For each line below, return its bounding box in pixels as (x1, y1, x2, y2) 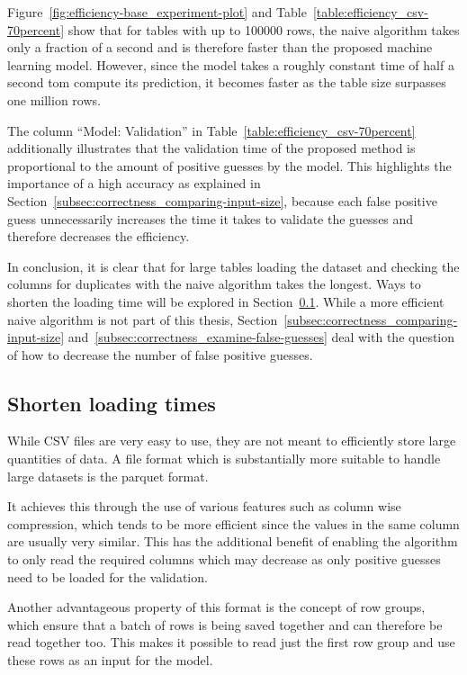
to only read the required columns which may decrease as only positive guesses (7, 550, 441, 569)
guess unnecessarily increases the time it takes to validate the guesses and (7, 209, 414, 228)
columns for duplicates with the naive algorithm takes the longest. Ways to (7, 274, 421, 293)
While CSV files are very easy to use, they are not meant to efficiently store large (7, 431, 456, 450)
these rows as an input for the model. (7, 651, 213, 670)
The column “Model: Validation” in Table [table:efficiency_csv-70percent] (7, 121, 416, 139)
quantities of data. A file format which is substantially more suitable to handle (7, 449, 441, 468)
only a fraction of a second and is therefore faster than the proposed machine (7, 38, 433, 57)
